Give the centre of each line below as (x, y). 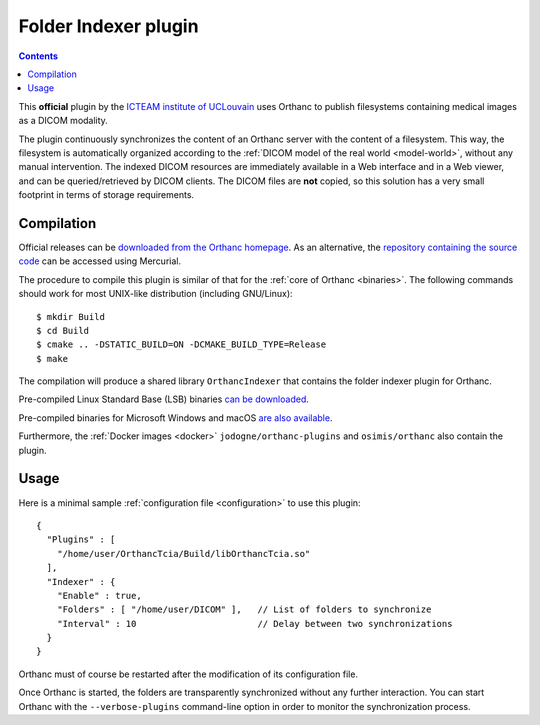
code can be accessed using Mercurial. (100, 261)
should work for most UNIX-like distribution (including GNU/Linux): (156, 294)
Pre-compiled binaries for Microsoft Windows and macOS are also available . (175, 417)
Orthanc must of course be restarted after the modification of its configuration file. (188, 674)
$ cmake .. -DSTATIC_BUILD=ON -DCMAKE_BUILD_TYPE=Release (181, 344)
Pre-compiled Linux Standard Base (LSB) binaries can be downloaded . (164, 399)
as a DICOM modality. (63, 121)
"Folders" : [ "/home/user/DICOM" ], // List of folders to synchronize (244, 609)
